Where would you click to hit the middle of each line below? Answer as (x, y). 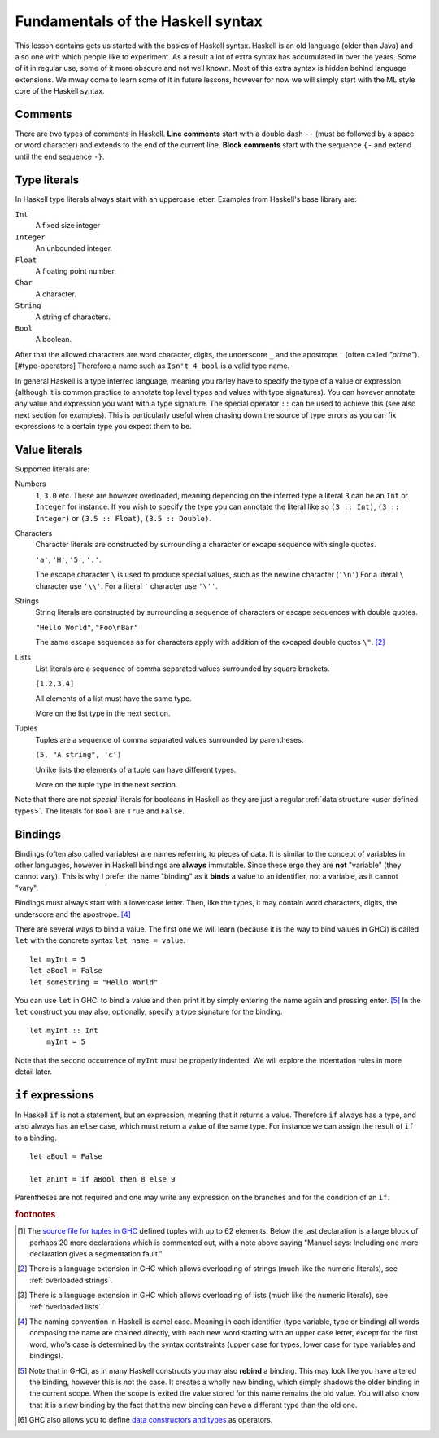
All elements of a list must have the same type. (113, 698)
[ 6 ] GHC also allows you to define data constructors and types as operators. (145, 1420)
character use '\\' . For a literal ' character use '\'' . (127, 585)
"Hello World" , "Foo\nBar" (87, 627)
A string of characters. (73, 317)
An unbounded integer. (74, 248)
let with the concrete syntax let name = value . (100, 940)
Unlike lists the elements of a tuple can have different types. (136, 769)
